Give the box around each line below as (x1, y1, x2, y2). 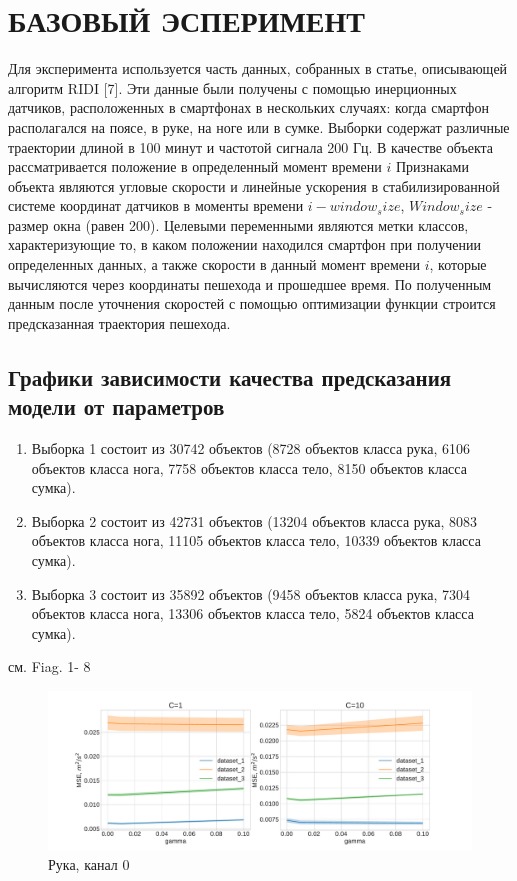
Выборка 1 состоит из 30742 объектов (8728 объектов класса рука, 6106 (31, 438, 470, 459)
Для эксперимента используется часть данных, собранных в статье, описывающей (8, 58, 508, 79)
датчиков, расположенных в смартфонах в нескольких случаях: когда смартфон (8, 97, 489, 118)
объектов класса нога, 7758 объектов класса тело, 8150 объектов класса (31, 457, 467, 478)
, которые (429, 254, 487, 275)
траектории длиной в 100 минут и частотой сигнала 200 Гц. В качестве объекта (8, 136, 494, 157)
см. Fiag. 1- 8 (8, 656, 91, 677)
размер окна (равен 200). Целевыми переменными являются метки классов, (8, 214, 469, 235)
